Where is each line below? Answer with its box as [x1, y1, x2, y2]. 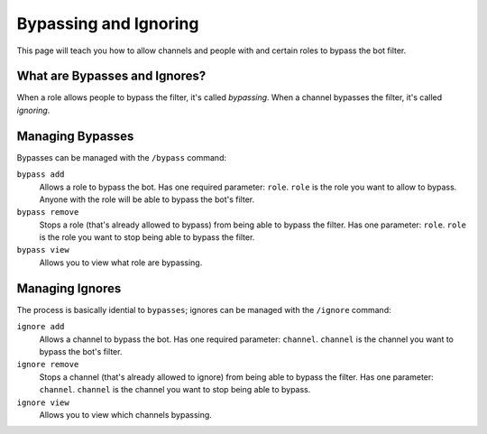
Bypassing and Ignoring [16, 14, 199, 33]
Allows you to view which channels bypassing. [39, 409, 212, 420]
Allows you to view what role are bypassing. [39, 257, 203, 268]
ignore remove [16, 359, 79, 370]
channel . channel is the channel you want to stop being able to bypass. [39, 384, 311, 395]
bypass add [16, 170, 65, 180]
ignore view [16, 397, 69, 408]
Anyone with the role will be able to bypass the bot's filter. [39, 194, 255, 205]
